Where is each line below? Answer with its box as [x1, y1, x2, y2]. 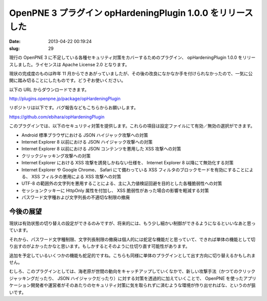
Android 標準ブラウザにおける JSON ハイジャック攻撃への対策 [21, 132, 148, 138]
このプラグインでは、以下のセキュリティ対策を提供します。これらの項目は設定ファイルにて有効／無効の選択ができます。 [9, 123, 255, 129]
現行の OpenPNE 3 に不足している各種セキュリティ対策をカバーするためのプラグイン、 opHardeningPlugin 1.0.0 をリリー [9, 54, 256, 60]
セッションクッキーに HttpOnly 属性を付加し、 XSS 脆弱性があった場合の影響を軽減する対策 [21, 187, 209, 193]
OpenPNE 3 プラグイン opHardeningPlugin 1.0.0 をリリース [9, 7, 253, 18]
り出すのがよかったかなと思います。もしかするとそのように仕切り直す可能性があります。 [9, 243, 190, 250]
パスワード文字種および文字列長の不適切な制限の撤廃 [21, 195, 130, 201]
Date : [9, 39, 21, 45]
